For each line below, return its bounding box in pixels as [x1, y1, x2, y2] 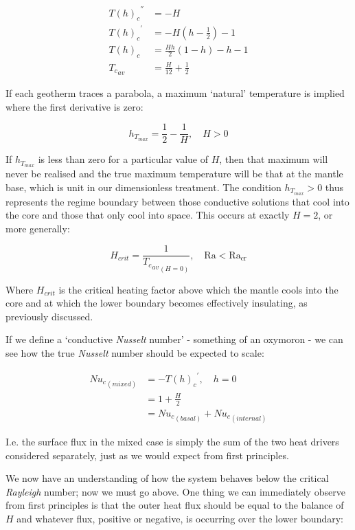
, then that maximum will [219, 152, 328, 166]
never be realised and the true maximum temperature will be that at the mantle [5, 166, 343, 181]
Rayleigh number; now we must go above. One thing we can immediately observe [5, 484, 345, 498]
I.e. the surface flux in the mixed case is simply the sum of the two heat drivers [5, 434, 339, 449]
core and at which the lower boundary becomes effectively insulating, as [5, 296, 308, 310]
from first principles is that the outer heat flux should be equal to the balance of [5, 498, 344, 512]
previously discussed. [5, 309, 93, 323]
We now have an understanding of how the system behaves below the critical [5, 471, 329, 485]
